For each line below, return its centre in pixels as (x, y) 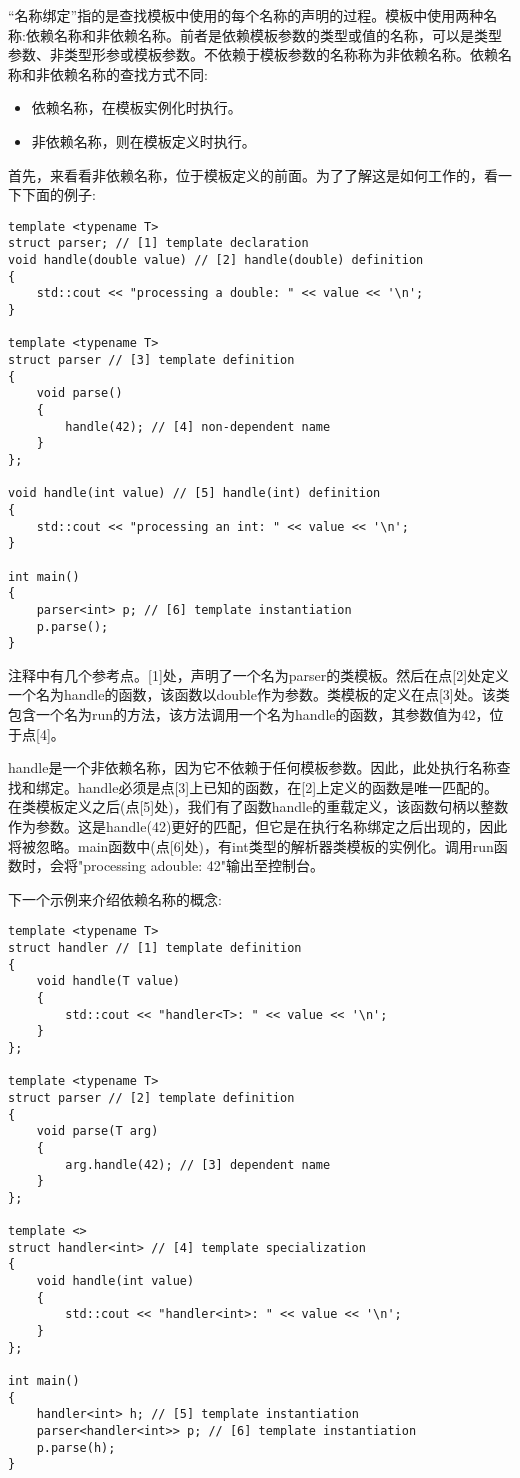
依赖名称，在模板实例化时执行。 (136, 107)
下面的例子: (58, 194)
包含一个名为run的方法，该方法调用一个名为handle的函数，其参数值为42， (249, 714)
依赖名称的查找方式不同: (128, 73)
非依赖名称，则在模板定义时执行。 (143, 140)
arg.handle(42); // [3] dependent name (198, 1164)
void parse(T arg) (97, 1131)
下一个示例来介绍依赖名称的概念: (115, 898)
